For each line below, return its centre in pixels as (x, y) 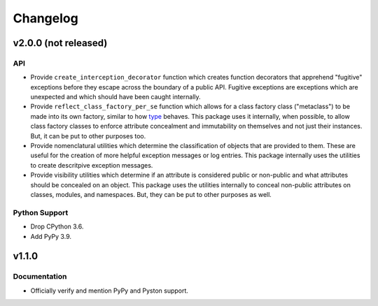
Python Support (41, 212)
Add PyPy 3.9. (51, 236)
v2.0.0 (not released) (60, 43)
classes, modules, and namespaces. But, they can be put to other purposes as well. (151, 195)
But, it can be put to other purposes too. (88, 136)
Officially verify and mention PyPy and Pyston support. (110, 291)
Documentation (40, 277)
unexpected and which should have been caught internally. (115, 97)
